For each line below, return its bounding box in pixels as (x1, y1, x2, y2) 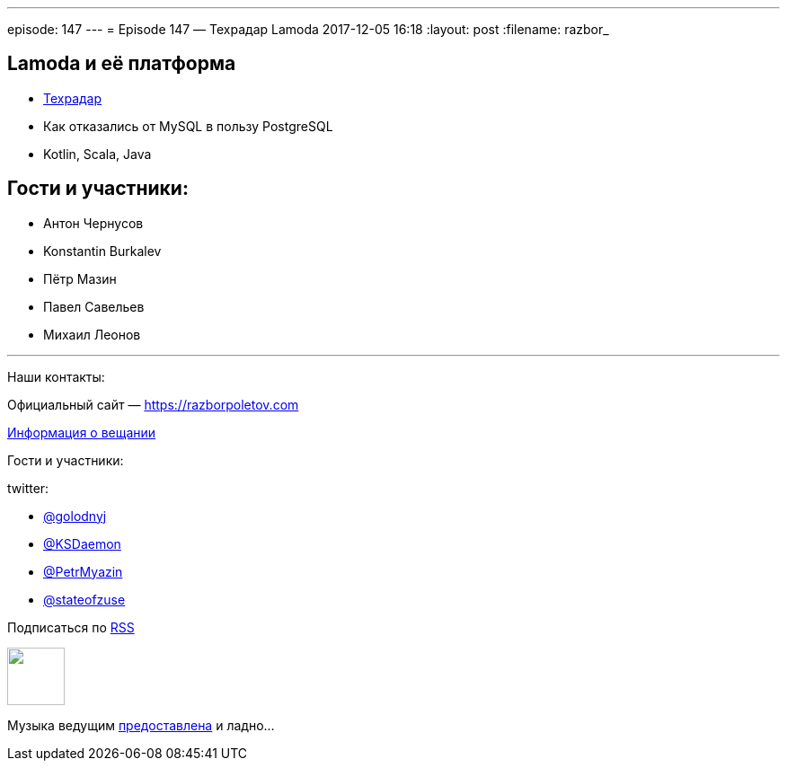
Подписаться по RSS (7, 619, 135, 635)
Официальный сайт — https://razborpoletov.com (7, 396, 299, 412)
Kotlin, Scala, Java (43, 146, 152, 162)
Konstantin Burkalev (43, 243, 162, 259)
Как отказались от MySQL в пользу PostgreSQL (43, 118, 333, 134)
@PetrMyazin (43, 563, 123, 579)
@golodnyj (43, 508, 107, 524)
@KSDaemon (43, 535, 121, 552)
